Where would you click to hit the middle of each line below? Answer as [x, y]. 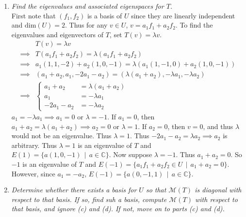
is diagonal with [218, 190]
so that [156, 190]
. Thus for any [86, 25]
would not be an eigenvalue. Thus [61, 136]
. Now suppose [131, 154]
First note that [33, 15]
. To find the [194, 25]
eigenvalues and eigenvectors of [57, 34]
